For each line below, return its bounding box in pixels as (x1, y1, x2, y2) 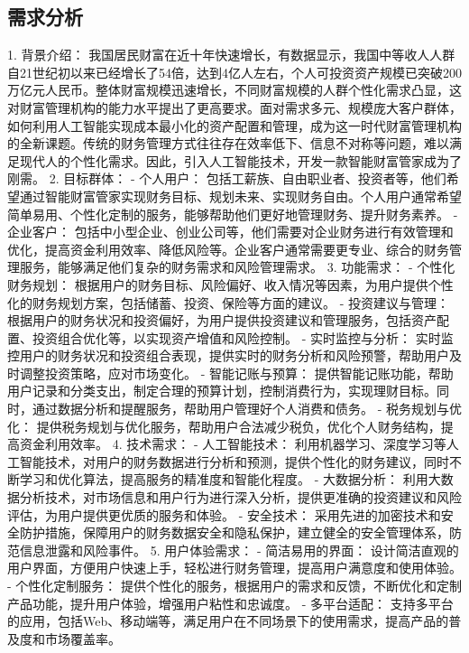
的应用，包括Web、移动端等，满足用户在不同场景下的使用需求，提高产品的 (7, 611, 449, 630)
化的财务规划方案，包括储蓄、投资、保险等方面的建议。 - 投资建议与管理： (7, 293, 449, 312)
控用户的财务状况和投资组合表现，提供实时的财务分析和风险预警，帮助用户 (7, 346, 449, 365)
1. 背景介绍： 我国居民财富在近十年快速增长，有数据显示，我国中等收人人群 (7, 45, 455, 64)
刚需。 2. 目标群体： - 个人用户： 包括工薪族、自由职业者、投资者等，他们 (7, 169, 446, 188)
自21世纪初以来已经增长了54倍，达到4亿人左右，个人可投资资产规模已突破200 (7, 62, 462, 81)
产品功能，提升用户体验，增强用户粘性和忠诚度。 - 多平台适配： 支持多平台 (7, 593, 454, 612)
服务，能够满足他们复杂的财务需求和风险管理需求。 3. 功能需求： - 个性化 (19, 257, 455, 276)
